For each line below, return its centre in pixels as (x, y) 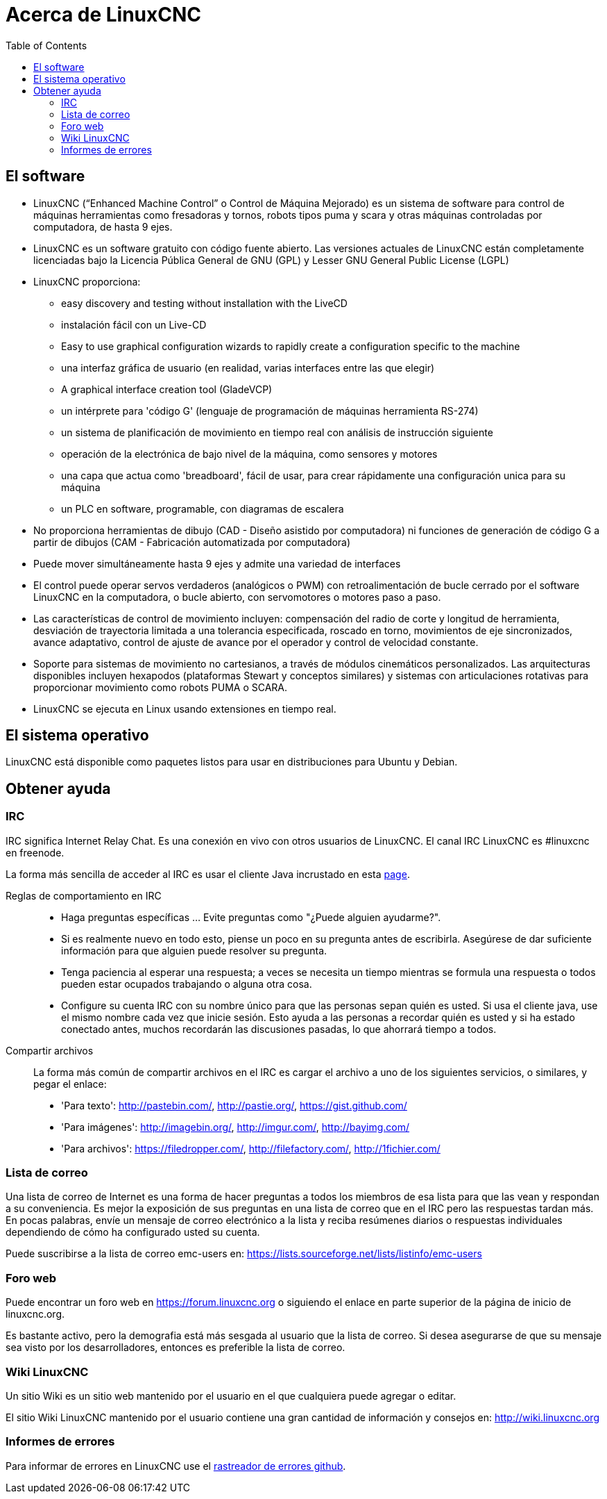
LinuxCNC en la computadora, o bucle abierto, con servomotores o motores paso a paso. (237, 597)
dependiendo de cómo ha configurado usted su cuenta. (133, 1232)
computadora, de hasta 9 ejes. (103, 226)
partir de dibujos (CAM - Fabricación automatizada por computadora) (192, 542)
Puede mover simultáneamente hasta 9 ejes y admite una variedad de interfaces (217, 563)
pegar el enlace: (70, 1084)
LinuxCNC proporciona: (87, 281)
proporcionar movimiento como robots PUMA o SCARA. (161, 687)
